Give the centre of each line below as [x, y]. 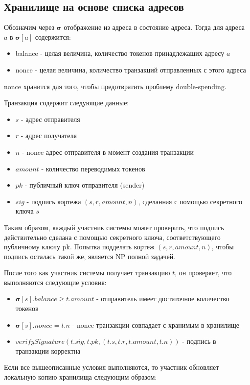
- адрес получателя [49, 135]
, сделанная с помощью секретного [190, 201]
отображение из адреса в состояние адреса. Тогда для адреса [154, 27]
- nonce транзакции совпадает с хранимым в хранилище [156, 325]
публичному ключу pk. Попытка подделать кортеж [79, 247]
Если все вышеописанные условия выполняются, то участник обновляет [112, 367]
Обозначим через [29, 27]
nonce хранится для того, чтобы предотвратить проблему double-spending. [115, 86]
